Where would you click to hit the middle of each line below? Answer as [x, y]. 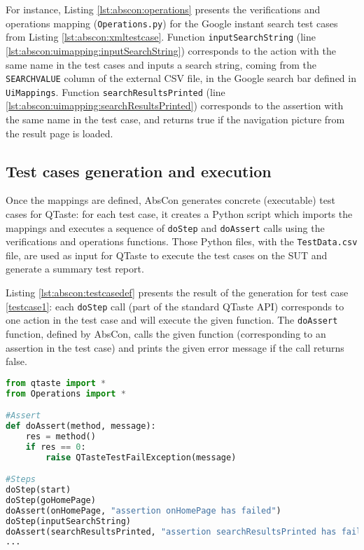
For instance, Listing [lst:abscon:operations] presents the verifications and [163, 9]
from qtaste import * [56, 383]
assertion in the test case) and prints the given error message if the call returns [175, 347]
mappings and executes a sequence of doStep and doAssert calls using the [165, 227]
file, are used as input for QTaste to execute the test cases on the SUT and [167, 255]
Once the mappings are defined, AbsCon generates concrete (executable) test [170, 200]
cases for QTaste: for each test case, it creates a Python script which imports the [179, 213]
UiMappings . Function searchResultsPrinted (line [115, 91]
